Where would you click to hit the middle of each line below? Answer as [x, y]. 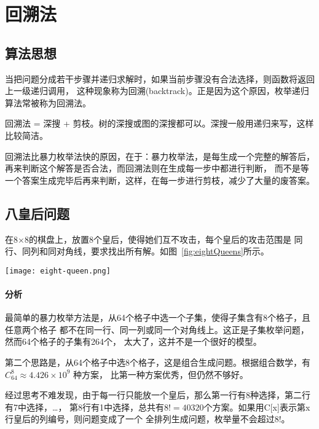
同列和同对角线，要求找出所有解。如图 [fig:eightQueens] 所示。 [145, 251]
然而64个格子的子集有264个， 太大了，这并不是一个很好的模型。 [133, 341]
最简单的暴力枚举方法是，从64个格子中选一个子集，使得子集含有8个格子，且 [158, 317]
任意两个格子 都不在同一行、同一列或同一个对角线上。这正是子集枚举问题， [157, 329]
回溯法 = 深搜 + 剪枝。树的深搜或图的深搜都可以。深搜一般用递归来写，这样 [159, 123]
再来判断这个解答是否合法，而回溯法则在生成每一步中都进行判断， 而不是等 [157, 168]
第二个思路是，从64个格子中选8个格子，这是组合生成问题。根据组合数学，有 [158, 362]
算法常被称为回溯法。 [48, 102]
